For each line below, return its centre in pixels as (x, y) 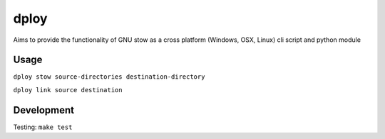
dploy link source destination (68, 90)
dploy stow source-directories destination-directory (109, 77)
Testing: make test (43, 127)
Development (44, 110)
